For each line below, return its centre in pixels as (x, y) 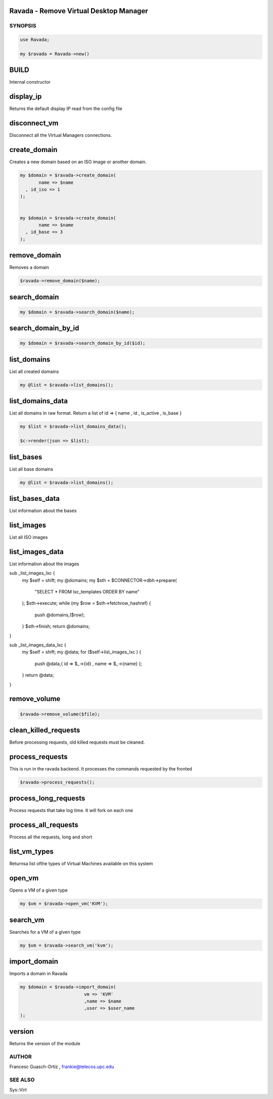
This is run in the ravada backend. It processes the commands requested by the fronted (101, 768)
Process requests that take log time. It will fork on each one (71, 811)
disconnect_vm (34, 123)
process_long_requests (47, 798)
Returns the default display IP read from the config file (66, 108)
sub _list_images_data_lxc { (38, 645)
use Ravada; (35, 40)
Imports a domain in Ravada (38, 974)
